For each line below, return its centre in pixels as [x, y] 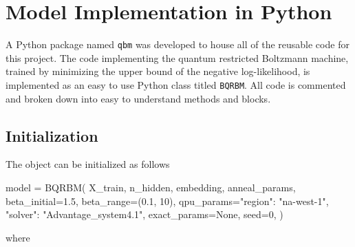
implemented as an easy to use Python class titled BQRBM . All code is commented [176, 84]
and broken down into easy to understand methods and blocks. [138, 98]
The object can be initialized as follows [88, 164]
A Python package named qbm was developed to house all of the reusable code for [177, 44]
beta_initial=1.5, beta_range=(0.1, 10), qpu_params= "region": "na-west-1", [167, 201]
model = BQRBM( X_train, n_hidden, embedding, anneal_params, [151, 187]
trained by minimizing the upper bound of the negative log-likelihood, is [158, 71]
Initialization [52, 135]
